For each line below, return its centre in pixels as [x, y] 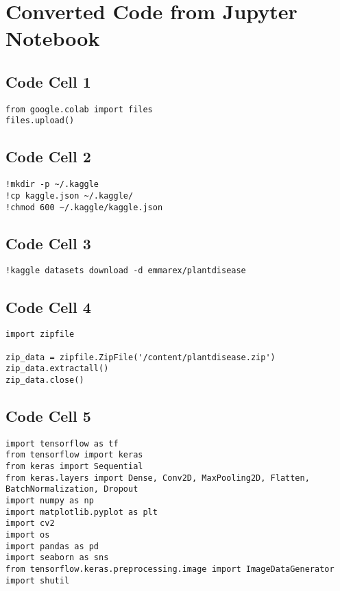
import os [28, 535]
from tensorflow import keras [74, 455]
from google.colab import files [79, 109]
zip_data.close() [45, 380]
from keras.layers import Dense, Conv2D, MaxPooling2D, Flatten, [158, 478]
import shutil [38, 580]
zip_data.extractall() [57, 369]
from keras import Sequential [74, 467]
